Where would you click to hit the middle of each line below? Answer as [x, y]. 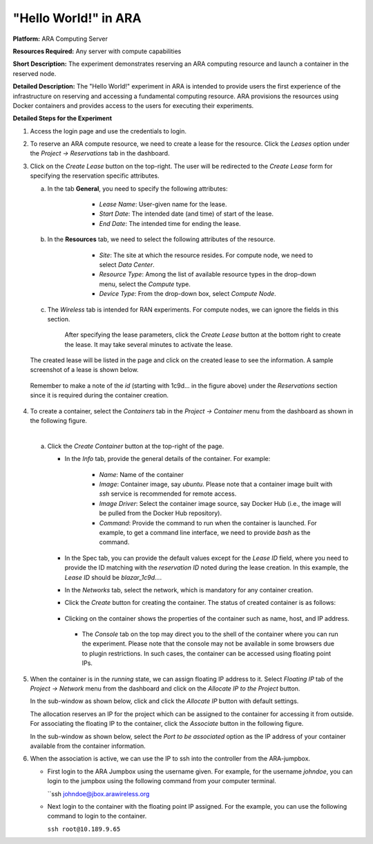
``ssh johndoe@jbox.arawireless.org [98, 794]
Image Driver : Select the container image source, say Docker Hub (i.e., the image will [220, 503]
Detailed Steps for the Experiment [63, 118]
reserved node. [35, 73]
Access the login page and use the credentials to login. [108, 131]
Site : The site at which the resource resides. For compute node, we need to [206, 255]
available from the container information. [88, 746]
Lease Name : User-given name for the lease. [163, 205]
